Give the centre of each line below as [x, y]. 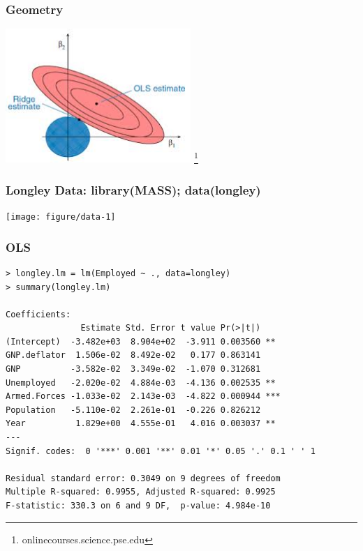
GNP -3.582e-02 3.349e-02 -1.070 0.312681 [133, 369]
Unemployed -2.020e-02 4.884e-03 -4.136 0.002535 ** [141, 383]
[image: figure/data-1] [61, 217]
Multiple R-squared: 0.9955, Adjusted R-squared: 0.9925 [141, 492]
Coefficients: [38, 314]
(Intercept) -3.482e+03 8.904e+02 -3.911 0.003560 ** [141, 341]
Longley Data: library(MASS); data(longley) [133, 189]
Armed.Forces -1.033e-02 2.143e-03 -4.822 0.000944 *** [143, 397]
